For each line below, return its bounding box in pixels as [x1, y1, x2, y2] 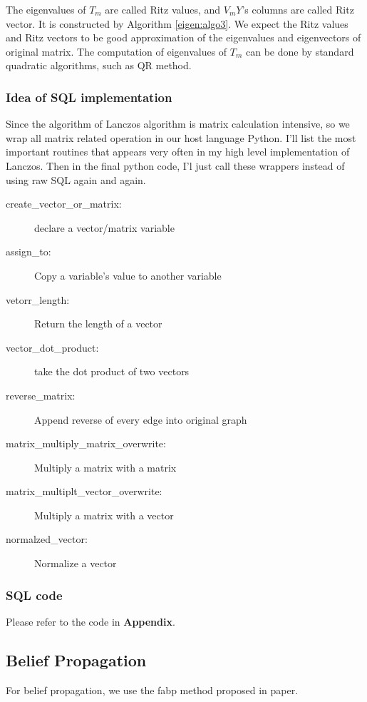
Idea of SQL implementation [6, 88, 172, 106]
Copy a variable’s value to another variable [34, 268, 222, 283]
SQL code [6, 586, 63, 604]
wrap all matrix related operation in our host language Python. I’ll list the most [6, 130, 356, 145]
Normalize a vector [34, 556, 117, 571]
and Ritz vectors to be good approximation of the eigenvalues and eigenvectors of [6, 30, 361, 45]
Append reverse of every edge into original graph [34, 412, 247, 427]
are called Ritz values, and [105, 2, 221, 16]
